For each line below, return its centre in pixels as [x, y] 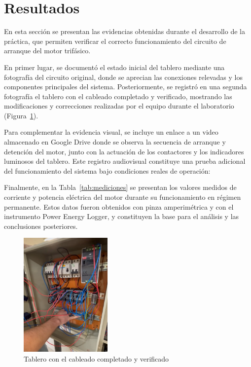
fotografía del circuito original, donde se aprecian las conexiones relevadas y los [123, 77]
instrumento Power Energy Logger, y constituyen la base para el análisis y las [122, 216]
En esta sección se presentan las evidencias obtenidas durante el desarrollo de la [125, 31]
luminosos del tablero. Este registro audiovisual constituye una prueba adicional [125, 161]
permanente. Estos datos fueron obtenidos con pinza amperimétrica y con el [119, 206]
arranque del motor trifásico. [47, 51]
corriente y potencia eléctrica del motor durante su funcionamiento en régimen [123, 197]
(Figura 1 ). [21, 115]
